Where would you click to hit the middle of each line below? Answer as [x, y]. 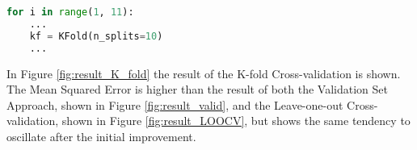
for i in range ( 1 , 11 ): [70, 12]
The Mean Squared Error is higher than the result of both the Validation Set [197, 89]
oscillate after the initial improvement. [101, 136]
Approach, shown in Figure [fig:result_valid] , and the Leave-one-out [175, 104]
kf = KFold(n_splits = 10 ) [96, 36]
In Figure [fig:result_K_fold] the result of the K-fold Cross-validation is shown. [204, 73]
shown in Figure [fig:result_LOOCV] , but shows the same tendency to [236, 121]
